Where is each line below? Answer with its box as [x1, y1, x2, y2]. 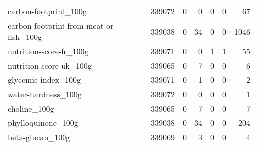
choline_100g [8, 103, 54, 114]
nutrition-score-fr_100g [8, 45, 89, 57]
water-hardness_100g [8, 88, 82, 100]
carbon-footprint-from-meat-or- [8, 20, 116, 31]
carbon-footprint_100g [8, 5, 87, 17]
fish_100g [8, 31, 42, 42]
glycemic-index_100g [8, 74, 81, 85]
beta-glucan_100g [8, 131, 70, 143]
